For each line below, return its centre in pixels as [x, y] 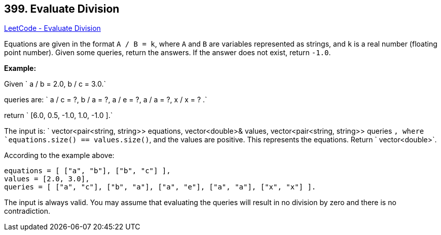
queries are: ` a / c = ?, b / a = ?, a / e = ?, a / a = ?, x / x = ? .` [106, 100]
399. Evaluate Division [62, 9]
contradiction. [27, 211]
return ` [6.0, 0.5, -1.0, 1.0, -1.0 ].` [59, 115]
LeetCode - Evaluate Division [52, 28]
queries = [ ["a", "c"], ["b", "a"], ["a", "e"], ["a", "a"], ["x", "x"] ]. [160, 187]
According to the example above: [59, 155]
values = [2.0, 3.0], [47, 179]
